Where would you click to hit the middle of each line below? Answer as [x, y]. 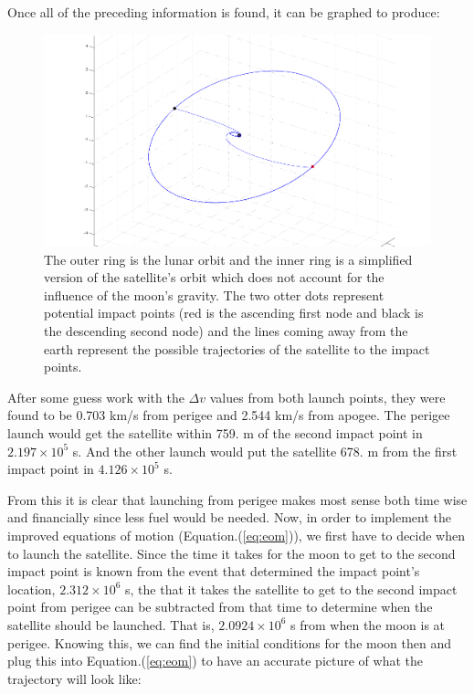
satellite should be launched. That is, [111, 624]
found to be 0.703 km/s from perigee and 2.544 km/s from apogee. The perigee [229, 415]
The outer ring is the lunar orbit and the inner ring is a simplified [228, 259]
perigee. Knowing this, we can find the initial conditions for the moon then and [229, 642]
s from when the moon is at [368, 624]
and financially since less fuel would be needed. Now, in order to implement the [230, 517]
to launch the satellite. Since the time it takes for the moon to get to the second [232, 553]
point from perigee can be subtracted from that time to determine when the [220, 607]
